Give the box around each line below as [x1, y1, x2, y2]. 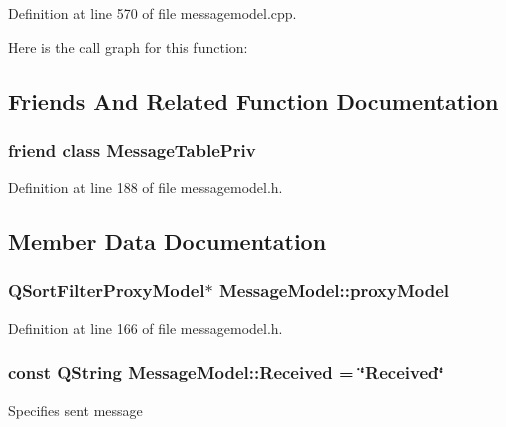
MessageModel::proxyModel [218, 278, 450, 303]
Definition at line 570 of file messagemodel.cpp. [8, 3, 297, 23]
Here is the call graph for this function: [8, 36, 248, 57]
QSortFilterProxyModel [8, 278, 205, 303]
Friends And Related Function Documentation [8, 85, 499, 116]
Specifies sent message [8, 399, 143, 420]
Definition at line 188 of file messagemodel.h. [8, 177, 283, 198]
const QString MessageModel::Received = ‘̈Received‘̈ [8, 360, 444, 385]
